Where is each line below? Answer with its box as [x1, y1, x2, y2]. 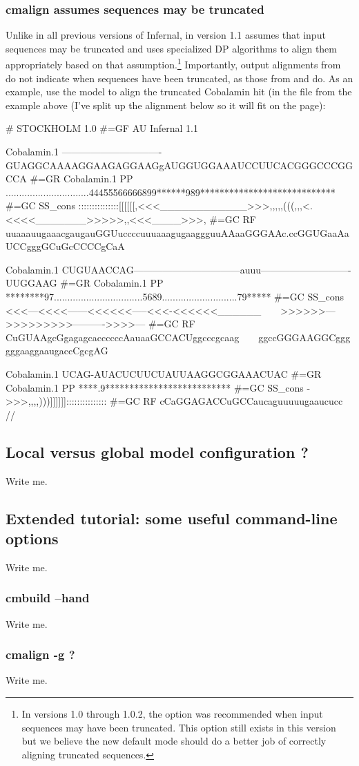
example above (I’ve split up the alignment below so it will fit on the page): [6, 97, 326, 112]
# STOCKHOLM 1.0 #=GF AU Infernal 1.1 [6, 121, 198, 135]
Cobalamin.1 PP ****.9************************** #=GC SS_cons [6, 380, 304, 394]
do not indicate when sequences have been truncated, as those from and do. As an [6, 70, 353, 85]
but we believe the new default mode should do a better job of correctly [21, 734, 327, 748]
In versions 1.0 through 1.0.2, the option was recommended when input [21, 706, 323, 720]
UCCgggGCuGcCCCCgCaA [6, 239, 125, 253]
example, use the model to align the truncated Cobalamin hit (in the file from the [6, 84, 352, 99]
